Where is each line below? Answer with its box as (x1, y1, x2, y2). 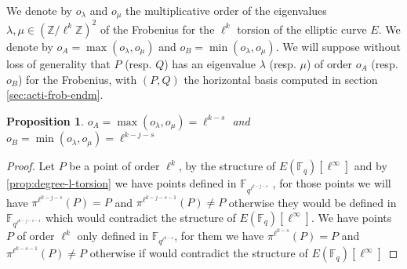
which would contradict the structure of (45, 209, 236, 225)
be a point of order (69, 158, 160, 174)
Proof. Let (6, 158, 55, 174)
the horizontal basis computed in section (184, 71, 378, 87)
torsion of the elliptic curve (237, 20, 367, 37)
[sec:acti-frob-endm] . (6, 86, 104, 103)
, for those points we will (272, 175, 391, 191)
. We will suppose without (275, 38, 401, 54)
